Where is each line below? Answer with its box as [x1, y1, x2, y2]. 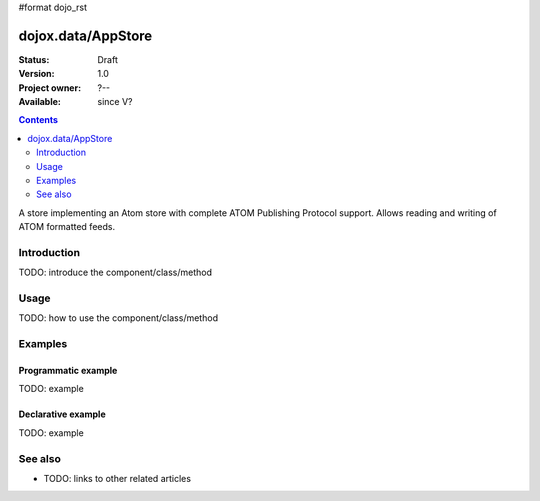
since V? [97, 96, 133, 108]
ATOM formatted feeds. [18, 221, 115, 233]
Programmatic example [18, 365, 118, 377]
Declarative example [18, 408, 106, 420]
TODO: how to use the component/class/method [18, 312, 219, 324]
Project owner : [18, 81, 82, 94]
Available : [18, 96, 62, 108]
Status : [18, 53, 50, 65]
